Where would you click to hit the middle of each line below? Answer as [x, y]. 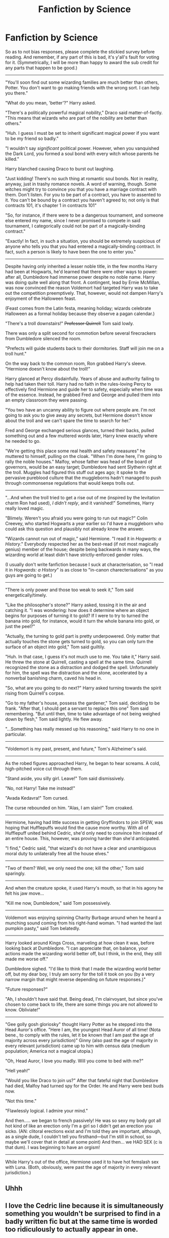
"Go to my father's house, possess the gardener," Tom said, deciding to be [82, 703]
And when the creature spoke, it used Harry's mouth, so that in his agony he [84, 888]
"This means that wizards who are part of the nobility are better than [76, 118]
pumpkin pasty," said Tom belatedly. [43, 928]
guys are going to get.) [29, 575]
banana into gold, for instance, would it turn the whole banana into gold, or [82, 621]
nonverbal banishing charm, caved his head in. [54, 678]
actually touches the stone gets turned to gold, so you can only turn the [79, 641]
